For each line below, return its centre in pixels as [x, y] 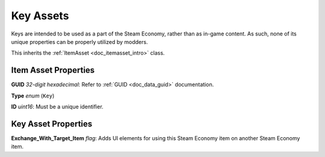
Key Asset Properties [52, 124]
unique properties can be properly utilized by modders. [79, 42]
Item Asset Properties [53, 70]
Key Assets [40, 16]
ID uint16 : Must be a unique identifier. [57, 107]
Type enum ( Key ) [33, 96]
